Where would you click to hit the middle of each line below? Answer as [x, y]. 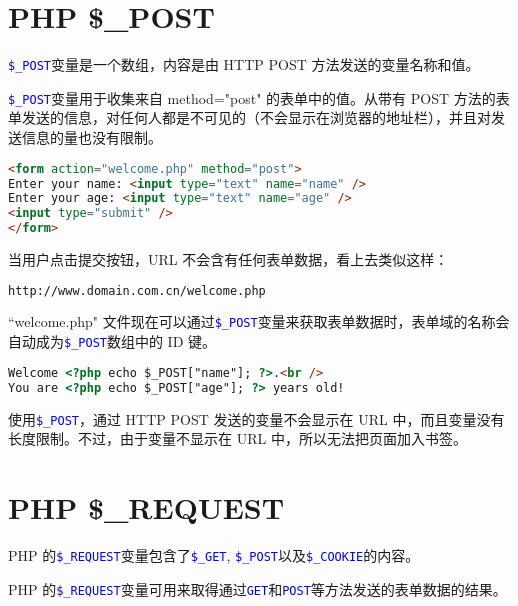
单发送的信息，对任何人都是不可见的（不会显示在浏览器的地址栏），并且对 [249, 117]
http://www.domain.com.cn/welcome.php [137, 290]
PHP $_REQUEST [146, 506]
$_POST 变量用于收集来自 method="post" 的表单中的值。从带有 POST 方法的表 [259, 97]
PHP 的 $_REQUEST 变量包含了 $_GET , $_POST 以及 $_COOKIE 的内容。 [214, 554]
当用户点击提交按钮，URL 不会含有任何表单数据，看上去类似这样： [228, 259]
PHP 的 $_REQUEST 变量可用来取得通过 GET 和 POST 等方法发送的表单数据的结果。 [257, 588]
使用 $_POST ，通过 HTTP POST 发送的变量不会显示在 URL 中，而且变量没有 [256, 418]
